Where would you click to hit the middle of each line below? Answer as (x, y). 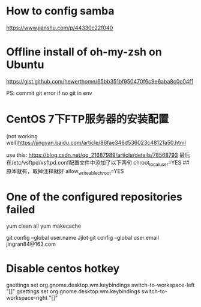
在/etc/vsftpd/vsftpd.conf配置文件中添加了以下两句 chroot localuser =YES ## (98, 163)
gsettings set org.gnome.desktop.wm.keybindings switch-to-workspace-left (100, 285)
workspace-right (27, 298)
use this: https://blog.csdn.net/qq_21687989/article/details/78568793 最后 (98, 155)
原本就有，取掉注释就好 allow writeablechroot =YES (65, 172)
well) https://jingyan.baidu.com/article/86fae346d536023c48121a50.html (96, 142)
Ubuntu (25, 65)
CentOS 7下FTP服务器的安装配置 (88, 119)
